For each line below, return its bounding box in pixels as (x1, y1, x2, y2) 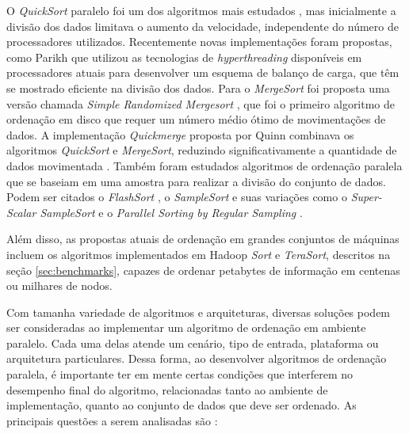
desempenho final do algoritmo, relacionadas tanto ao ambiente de (6, 381, 328, 398)
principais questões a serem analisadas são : (6, 412, 218, 428)
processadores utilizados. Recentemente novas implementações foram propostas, (6, 33, 392, 50)
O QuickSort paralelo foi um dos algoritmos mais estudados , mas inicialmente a (6, 2, 396, 18)
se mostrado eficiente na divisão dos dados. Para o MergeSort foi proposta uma (6, 79, 390, 96)
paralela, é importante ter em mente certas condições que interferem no (6, 366, 354, 383)
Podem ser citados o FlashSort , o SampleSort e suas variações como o (6, 188, 347, 205)
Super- (350, 188, 382, 205)
